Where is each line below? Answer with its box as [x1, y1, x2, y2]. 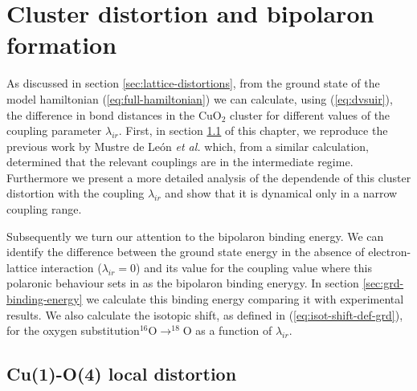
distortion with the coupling [6, 185, 145, 202]
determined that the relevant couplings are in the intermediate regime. [6, 153, 354, 170]
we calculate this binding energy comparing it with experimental [86, 291, 404, 308]
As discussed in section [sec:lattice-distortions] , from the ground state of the [6, 75, 380, 92]
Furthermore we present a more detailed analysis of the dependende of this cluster [6, 169, 411, 185]
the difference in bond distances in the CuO [6, 106, 222, 123]
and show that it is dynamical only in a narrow [165, 185, 398, 202]
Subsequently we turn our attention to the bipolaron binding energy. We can [6, 227, 384, 244]
